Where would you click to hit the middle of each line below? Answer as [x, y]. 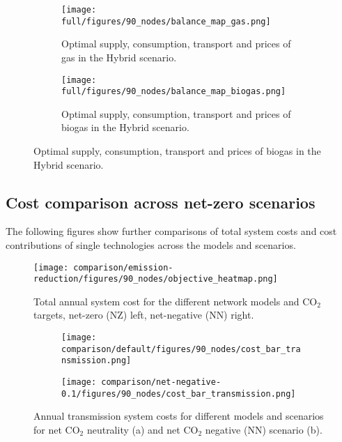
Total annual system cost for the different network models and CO [176, 301]
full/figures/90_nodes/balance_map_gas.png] [166, 21]
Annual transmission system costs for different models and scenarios [179, 416]
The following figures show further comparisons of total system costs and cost [171, 231]
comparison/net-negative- [161, 382]
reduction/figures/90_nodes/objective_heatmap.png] [156, 279]
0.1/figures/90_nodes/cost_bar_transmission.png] [179, 394]
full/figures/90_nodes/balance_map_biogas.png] [174, 92]
